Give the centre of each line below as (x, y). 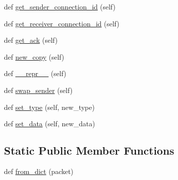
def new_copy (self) (34, 56)
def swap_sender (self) (38, 90)
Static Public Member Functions (89, 150)
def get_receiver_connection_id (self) (62, 23)
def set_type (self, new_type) (49, 107)
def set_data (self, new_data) (50, 124)
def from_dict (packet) (39, 171)
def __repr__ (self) (35, 73)
